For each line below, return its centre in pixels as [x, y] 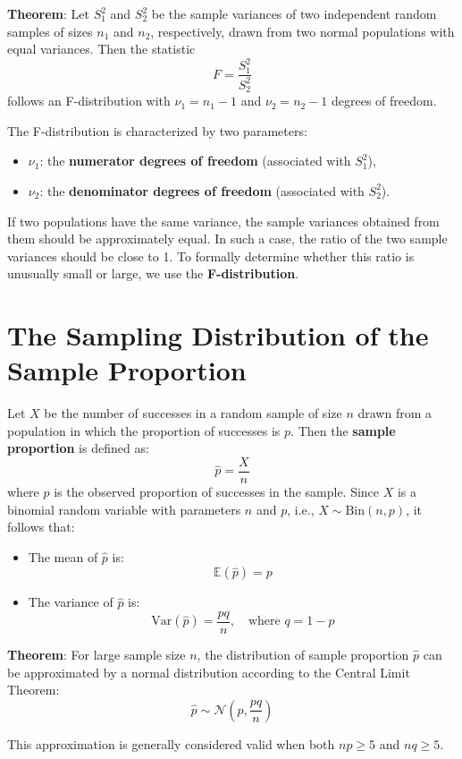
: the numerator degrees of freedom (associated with [195, 161]
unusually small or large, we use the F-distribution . [153, 273]
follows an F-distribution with [89, 101]
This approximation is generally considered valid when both [171, 743]
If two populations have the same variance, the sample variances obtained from [223, 221]
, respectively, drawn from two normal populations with [302, 31]
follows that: [41, 527]
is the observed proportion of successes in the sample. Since [217, 492]
